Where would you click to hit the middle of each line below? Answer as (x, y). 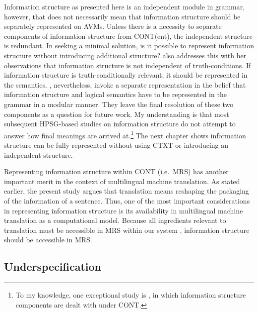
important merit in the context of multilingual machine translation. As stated (122, 181)
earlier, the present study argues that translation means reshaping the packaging (127, 191)
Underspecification (53, 266)
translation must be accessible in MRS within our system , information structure (127, 230)
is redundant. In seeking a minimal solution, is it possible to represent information (129, 46)
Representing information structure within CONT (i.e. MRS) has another (116, 171)
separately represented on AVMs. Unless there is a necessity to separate (113, 26)
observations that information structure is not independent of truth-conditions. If (128, 65)
